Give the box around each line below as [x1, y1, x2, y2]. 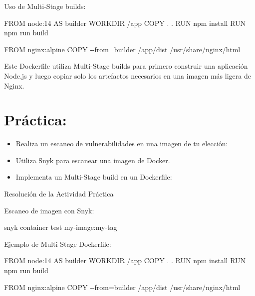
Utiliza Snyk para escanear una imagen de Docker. [15, 155, 170, 165]
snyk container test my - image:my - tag [4, 222, 117, 232]
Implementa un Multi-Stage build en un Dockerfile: [15, 172, 172, 182]
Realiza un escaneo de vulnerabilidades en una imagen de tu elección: [15, 138, 228, 149]
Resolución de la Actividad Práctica [4, 189, 114, 199]
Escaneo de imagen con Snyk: [4, 205, 94, 215]
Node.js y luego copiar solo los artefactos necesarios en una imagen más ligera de [4, 70, 251, 81]
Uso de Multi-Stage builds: [4, 1, 86, 11]
